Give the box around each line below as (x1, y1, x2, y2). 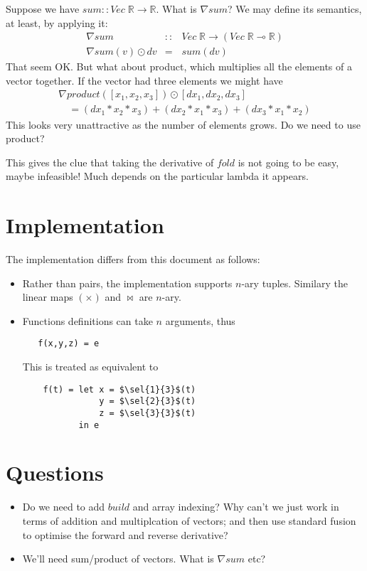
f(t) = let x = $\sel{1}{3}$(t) (43, 384, 196, 395)
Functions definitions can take (22, 313, 153, 328)
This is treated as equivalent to (22, 359, 159, 374)
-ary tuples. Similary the (241, 275, 348, 290)
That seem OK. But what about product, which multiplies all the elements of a (6, 59, 352, 74)
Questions (6, 458, 104, 487)
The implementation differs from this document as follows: (6, 252, 260, 266)
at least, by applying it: (6, 15, 108, 30)
